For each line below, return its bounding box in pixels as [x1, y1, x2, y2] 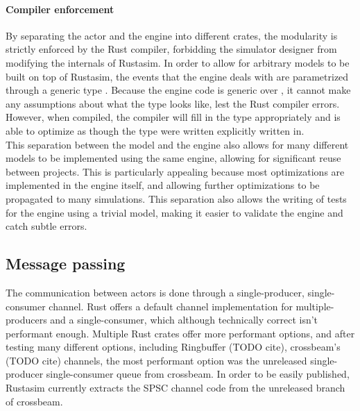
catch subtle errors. [6, 219, 87, 233]
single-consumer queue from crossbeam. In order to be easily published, [46, 367, 350, 381]
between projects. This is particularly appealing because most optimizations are [6, 164, 345, 178]
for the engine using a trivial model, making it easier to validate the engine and [6, 205, 343, 219]
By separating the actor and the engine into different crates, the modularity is [6, 28, 338, 42]
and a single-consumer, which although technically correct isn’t [50, 312, 318, 327]
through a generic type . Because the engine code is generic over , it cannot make [6, 83, 351, 97]
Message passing [6, 253, 126, 274]
